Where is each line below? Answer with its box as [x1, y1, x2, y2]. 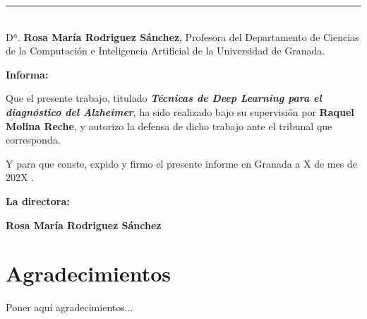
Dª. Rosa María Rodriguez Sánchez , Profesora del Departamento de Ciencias [6, 29, 359, 44]
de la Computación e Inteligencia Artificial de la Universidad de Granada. [6, 43, 325, 58]
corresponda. [6, 132, 61, 147]
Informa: [6, 66, 49, 81]
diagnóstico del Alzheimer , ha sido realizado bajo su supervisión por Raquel [6, 104, 354, 119]
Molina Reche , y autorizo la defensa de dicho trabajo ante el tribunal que [6, 118, 332, 133]
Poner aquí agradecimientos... [6, 300, 133, 315]
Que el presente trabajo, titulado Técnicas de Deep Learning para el [6, 91, 322, 105]
